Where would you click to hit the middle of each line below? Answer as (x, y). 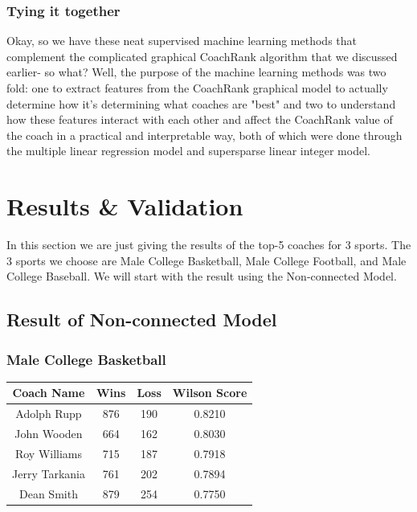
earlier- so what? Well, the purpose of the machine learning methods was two (196, 72)
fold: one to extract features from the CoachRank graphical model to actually (197, 88)
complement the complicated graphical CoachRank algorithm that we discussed (202, 56)
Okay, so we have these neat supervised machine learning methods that (182, 41)
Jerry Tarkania (49, 473)
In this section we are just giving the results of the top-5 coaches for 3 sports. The (209, 245)
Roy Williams (49, 453)
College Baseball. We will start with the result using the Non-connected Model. (202, 276)
